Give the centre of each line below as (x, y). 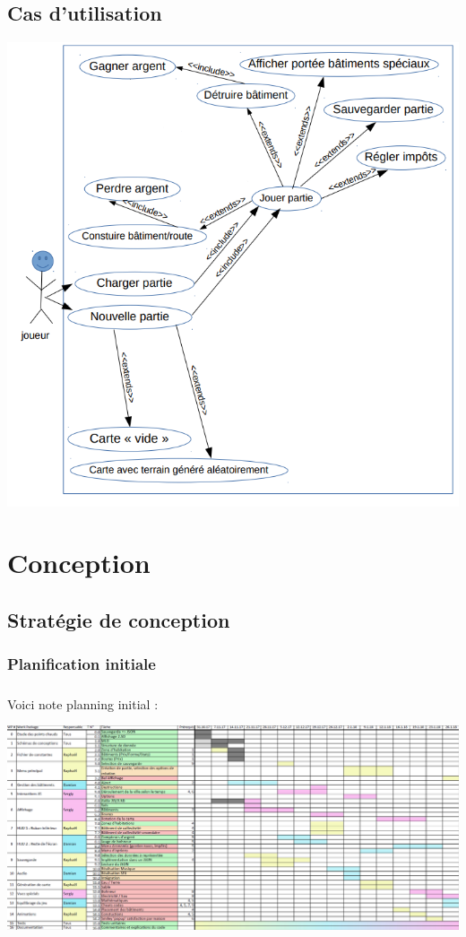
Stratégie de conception (119, 619)
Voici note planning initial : (83, 703)
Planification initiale (82, 664)
